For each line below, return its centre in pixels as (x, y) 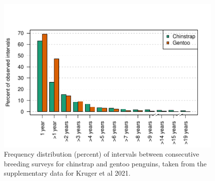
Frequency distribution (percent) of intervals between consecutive (102, 154)
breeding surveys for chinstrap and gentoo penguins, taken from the (105, 163)
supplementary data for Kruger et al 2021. (67, 173)
